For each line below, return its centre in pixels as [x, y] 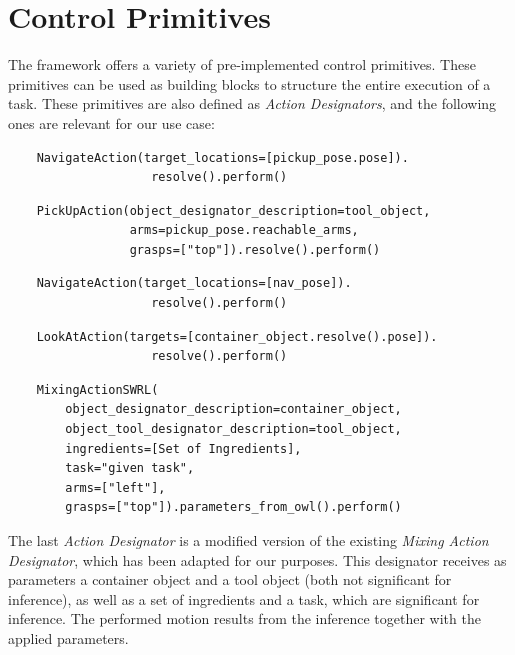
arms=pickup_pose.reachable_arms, [244, 230]
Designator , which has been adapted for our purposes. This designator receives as [257, 559]
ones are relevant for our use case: [111, 122]
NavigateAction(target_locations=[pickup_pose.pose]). [222, 157]
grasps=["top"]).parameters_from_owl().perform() [233, 507]
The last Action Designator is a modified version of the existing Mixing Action [248, 540]
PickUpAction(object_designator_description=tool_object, [233, 210]
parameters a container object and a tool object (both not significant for [230, 579]
